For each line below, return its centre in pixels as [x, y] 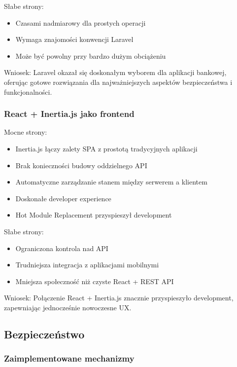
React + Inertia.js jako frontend [69, 114]
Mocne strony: [26, 132]
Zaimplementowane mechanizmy [69, 358]
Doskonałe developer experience [63, 198]
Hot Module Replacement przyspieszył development [94, 215]
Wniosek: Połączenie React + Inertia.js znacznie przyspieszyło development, [119, 298]
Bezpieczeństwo [44, 334]
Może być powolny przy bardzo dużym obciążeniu [91, 55]
